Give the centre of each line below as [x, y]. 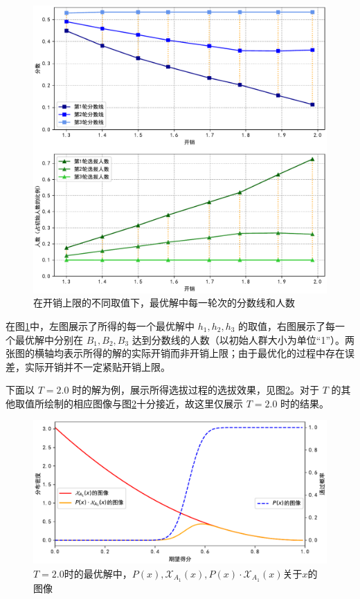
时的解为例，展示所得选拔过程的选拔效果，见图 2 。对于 [196, 390]
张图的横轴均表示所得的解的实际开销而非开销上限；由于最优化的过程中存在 [175, 353]
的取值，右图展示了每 [287, 325]
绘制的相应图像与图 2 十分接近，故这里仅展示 [143, 403]
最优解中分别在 [49, 339]
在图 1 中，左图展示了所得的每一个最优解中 [100, 325]
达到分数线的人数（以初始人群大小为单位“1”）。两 [243, 339]
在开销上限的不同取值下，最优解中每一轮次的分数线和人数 [164, 303]
